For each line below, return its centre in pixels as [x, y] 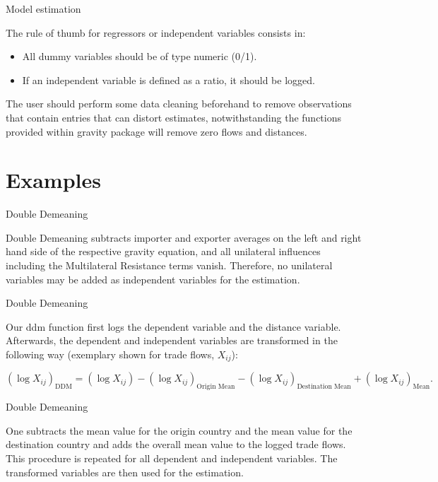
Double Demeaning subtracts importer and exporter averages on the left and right [184, 237]
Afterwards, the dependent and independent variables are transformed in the [172, 340]
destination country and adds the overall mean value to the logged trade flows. [176, 444]
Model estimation [43, 8]
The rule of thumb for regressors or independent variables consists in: [156, 32]
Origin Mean [216, 387]
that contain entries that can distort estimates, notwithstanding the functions [174, 117]
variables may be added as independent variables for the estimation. [153, 279]
